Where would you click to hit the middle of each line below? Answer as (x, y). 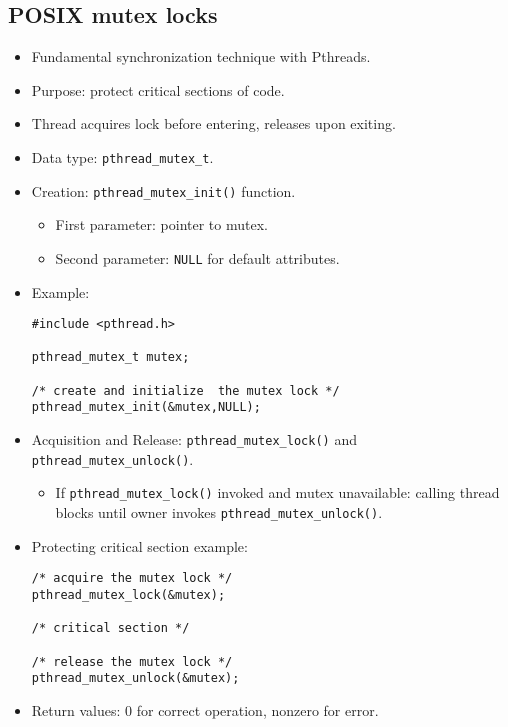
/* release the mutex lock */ (132, 661)
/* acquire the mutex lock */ (132, 578)
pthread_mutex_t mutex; (110, 357)
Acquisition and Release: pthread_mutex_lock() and (194, 439)
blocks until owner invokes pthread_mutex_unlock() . (219, 512)
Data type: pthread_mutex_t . (122, 156)
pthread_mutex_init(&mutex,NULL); (146, 407)
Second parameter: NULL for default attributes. (197, 257)
